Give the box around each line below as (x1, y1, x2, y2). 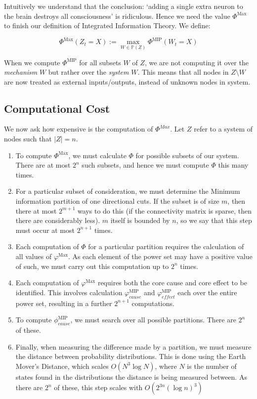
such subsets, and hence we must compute (82, 160, 209, 170)
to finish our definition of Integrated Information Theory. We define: (4, 20, 211, 31)
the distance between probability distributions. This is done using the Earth (15, 351, 246, 361)
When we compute (4, 57, 60, 67)
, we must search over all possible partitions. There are (70, 314, 236, 325)
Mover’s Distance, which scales (15, 360, 109, 371)
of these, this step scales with (54, 382, 143, 393)
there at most (15, 205, 57, 216)
